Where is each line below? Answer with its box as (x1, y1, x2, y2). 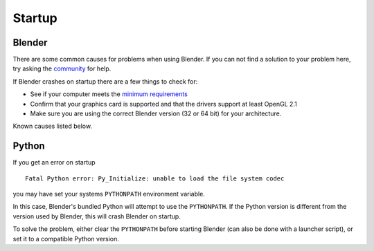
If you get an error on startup (12, 158, 96, 167)
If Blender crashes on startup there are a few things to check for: (12, 77, 198, 86)
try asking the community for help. (12, 64, 112, 73)
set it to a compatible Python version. (12, 234, 119, 243)
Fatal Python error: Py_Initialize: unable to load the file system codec (25, 174, 285, 183)
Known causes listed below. (12, 122, 93, 131)
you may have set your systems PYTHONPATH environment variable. (12, 190, 206, 198)
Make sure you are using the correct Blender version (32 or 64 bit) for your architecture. (30, 109, 282, 118)
